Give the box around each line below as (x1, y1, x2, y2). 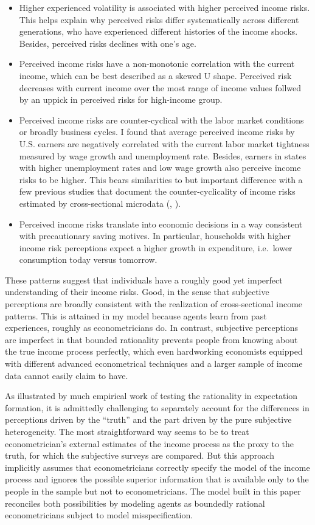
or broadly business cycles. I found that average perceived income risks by (19, 125, 295, 138)
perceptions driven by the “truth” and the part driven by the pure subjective (5, 413, 292, 426)
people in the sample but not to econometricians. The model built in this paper (5, 484, 301, 497)
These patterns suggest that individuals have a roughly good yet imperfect (5, 273, 283, 286)
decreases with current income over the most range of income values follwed (19, 81, 301, 94)
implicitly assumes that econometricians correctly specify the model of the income (5, 461, 310, 473)
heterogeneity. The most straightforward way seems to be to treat (5, 425, 249, 437)
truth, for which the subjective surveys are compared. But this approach (5, 449, 274, 462)
